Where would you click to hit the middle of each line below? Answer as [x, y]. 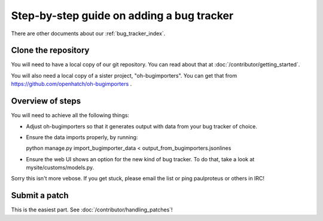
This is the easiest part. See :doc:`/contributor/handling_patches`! [92, 210]
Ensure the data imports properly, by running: [82, 137]
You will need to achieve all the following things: [70, 115]
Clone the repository [50, 50]
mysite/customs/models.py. [60, 168]
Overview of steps [46, 101]
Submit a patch [40, 196]
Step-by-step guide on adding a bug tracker [122, 16]
